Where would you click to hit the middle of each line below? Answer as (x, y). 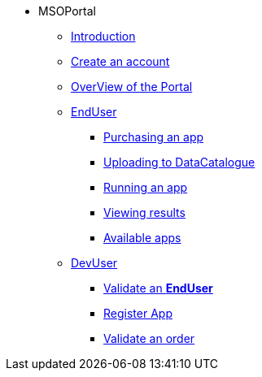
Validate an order (149, 338)
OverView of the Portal (132, 87)
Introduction (103, 36)
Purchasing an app (154, 137)
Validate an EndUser (158, 288)
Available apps (142, 238)
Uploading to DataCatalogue (179, 162)
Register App (138, 313)
